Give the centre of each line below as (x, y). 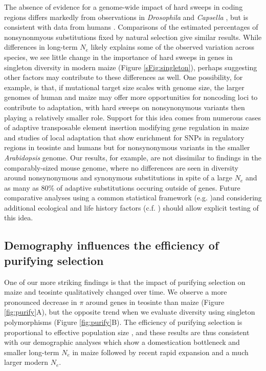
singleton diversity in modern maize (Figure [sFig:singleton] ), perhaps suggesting (131, 67)
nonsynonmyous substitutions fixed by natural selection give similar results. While (133, 37)
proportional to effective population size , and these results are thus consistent (127, 332)
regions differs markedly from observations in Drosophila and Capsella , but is (126, 17)
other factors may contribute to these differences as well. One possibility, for (124, 77)
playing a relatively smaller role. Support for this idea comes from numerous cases (132, 117)
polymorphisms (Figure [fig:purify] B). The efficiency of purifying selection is (123, 322)
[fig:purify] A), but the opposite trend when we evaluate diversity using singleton (130, 312)
